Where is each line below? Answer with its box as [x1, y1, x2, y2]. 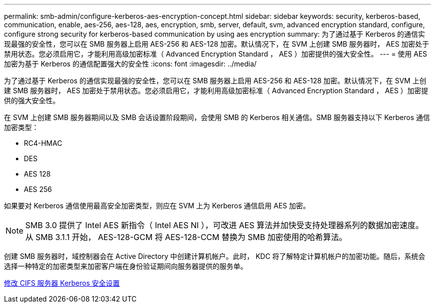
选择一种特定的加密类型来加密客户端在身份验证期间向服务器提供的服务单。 [4, 262, 247, 270]
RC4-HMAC [24, 139, 63, 147]
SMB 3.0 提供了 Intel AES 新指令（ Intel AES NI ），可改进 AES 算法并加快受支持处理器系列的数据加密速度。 [25, 220, 424, 230]
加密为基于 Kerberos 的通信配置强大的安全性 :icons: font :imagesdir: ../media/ [4, 60, 257, 68]
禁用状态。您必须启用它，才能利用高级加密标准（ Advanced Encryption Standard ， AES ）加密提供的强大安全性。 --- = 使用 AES [4, 50, 428, 58]
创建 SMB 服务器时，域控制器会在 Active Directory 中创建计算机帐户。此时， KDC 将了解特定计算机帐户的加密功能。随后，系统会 [4, 252, 426, 260]
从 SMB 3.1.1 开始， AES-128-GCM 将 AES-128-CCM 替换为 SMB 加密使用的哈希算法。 [25, 232, 347, 242]
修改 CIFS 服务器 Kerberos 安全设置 [4, 279, 120, 287]
